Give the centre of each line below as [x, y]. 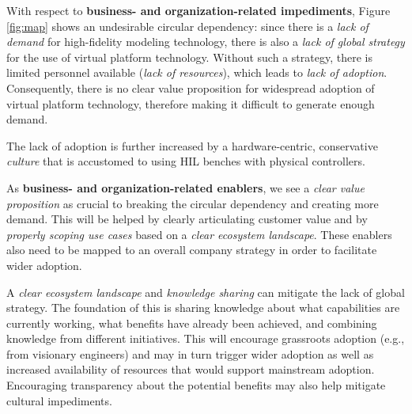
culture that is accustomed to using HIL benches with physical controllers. [186, 161]
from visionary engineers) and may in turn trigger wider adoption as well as [190, 353]
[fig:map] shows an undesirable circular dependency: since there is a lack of [187, 26]
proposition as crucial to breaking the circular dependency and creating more [193, 203]
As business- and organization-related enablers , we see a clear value [185, 187]
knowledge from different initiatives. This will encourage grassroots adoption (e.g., [206, 338]
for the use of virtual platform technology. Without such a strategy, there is [189, 57]
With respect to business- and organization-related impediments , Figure [198, 10]
